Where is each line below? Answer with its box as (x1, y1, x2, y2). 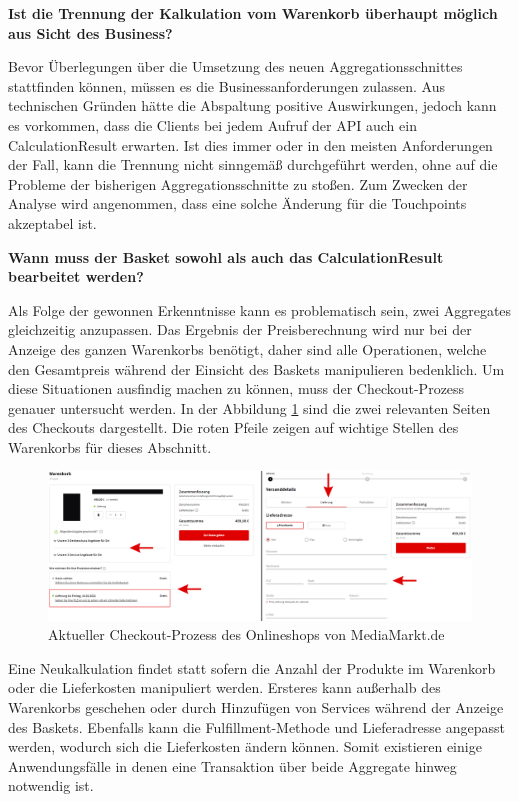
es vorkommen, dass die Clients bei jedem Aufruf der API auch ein (8, 114, 417, 135)
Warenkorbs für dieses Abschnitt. (8, 436, 212, 457)
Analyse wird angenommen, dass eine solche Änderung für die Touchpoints (8, 193, 467, 214)
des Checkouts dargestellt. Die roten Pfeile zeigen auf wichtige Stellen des (8, 417, 459, 438)
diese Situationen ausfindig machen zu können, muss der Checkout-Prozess (8, 378, 465, 399)
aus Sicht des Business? (8, 22, 173, 43)
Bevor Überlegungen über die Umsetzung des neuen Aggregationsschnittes (8, 56, 463, 77)
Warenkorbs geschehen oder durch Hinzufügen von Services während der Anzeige (8, 696, 504, 717)
